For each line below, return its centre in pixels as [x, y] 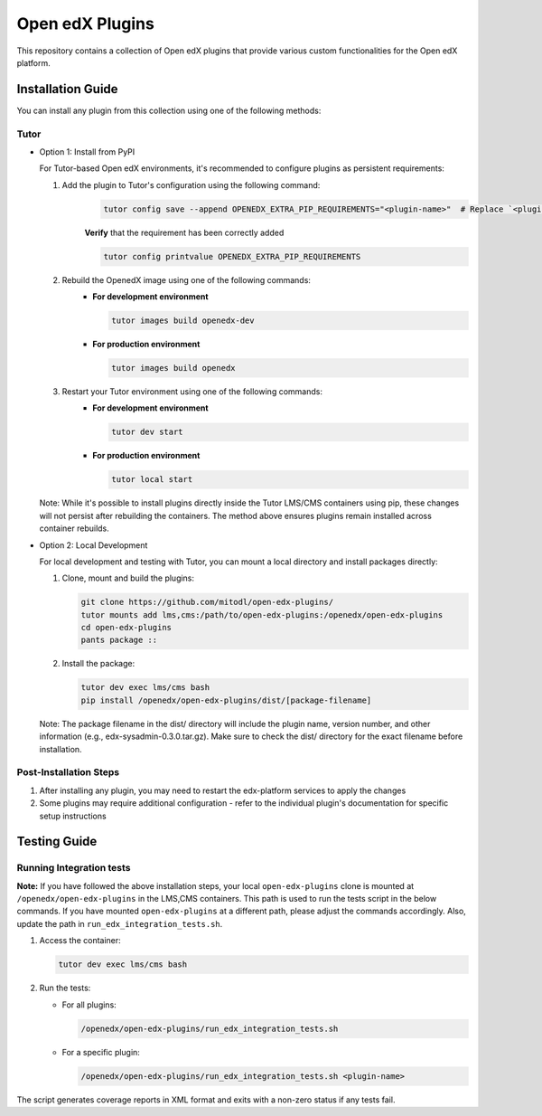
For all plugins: [89, 1005]
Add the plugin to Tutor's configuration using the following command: [191, 184]
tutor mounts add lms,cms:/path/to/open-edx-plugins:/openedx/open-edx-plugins [262, 615]
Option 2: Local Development [93, 545]
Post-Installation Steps [68, 772]
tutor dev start [148, 432]
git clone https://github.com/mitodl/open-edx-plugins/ [207, 602]
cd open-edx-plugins [126, 628]
